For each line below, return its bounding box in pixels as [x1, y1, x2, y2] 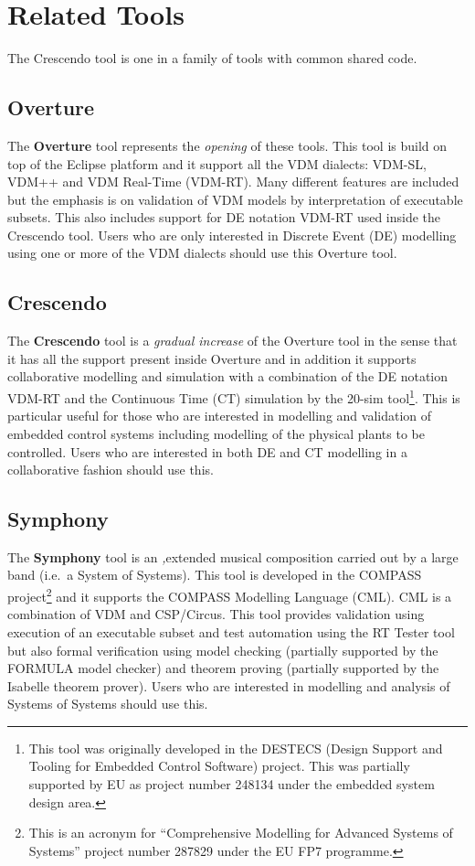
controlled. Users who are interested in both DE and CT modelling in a [7, 442, 407, 461]
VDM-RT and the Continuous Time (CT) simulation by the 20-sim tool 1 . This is [7, 386, 460, 407]
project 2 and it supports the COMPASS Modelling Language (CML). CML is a [7, 584, 452, 605]
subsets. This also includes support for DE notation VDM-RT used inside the [7, 208, 441, 227]
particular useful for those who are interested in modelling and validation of [7, 406, 432, 425]
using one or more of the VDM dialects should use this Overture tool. [7, 243, 397, 262]
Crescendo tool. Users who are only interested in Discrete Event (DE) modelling [7, 225, 457, 244]
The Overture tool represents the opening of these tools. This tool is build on [7, 135, 448, 155]
